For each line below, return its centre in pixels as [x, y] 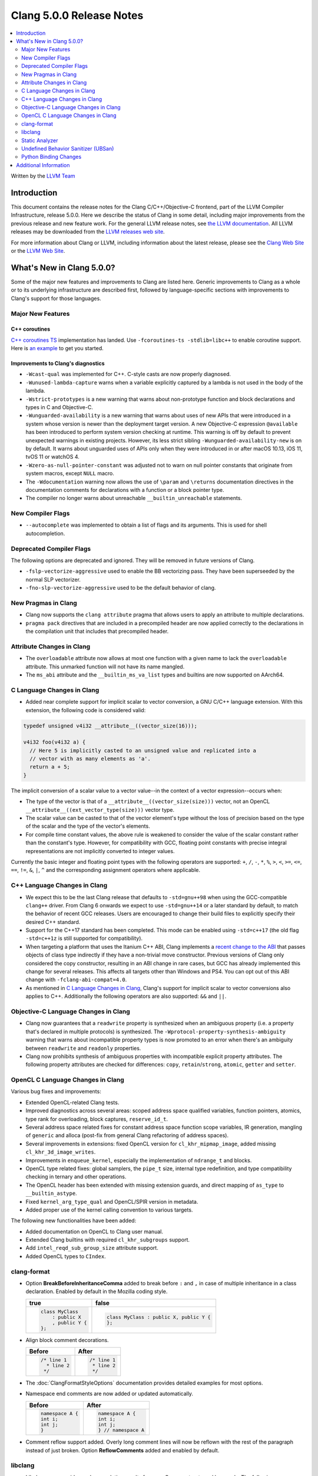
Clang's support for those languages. [56, 298]
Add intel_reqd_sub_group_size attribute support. [92, 1248]
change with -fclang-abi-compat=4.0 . [76, 979]
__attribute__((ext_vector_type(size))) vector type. [100, 809]
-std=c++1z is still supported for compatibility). [84, 938]
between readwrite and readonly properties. [83, 1048]
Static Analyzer [40, 140]
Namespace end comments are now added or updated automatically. [110, 1394]
